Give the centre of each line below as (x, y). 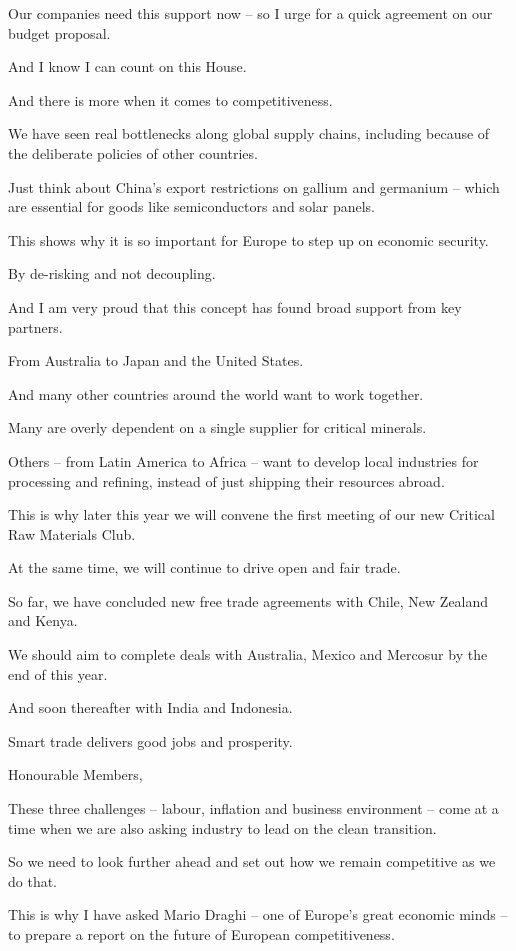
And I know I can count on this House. (127, 66)
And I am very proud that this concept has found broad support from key (235, 306)
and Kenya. (43, 620)
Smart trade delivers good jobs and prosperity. (150, 740)
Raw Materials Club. (72, 533)
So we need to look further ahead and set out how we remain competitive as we (252, 861)
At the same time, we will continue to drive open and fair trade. (204, 567)
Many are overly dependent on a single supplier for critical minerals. (217, 427)
